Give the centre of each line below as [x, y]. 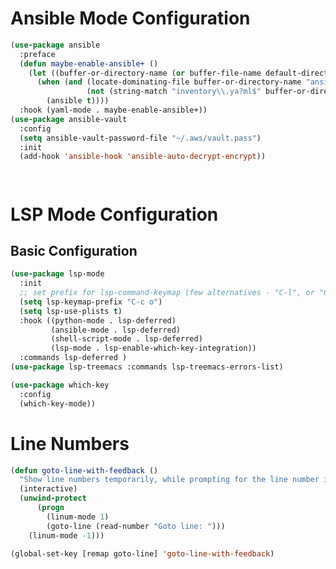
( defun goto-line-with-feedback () [84, 470]
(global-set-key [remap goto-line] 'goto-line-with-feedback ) [142, 553]
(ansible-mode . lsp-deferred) [116, 330]
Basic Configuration [74, 250]
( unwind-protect [53, 498]
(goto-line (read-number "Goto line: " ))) [136, 526]
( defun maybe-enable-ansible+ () [89, 63]
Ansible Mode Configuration [130, 18]
